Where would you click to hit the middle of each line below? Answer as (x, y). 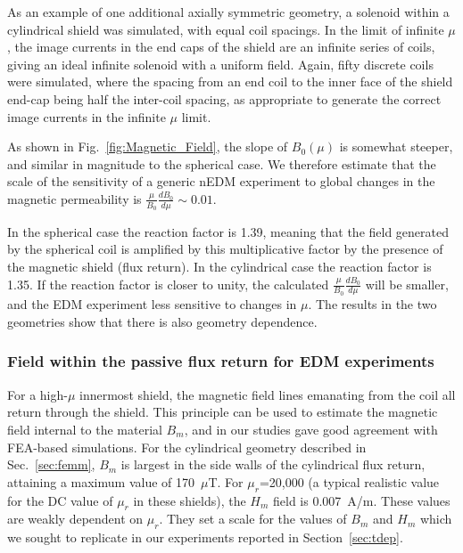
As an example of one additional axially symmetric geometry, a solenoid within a (228, 12)
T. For (226, 481)
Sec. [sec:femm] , (51, 464)
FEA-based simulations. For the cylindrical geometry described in (187, 447)
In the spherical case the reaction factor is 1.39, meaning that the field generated (228, 231)
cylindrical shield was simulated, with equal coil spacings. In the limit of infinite (226, 29)
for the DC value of (60, 500)
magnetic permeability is (74, 198)
